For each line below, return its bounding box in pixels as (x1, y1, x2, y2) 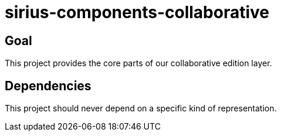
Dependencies (5, 78, 92, 93)
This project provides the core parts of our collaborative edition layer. (5, 58, 272, 69)
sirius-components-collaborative (5, 2, 269, 22)
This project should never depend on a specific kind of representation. (5, 103, 277, 114)
